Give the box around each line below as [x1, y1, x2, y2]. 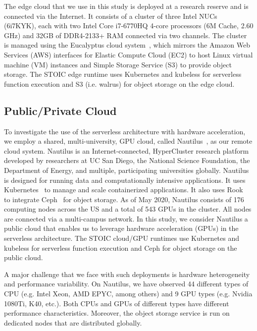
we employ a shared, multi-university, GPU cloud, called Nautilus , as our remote [4, 136, 253, 146]
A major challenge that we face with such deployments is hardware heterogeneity [4, 269, 250, 279]
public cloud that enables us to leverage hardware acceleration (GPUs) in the [4, 223, 239, 233]
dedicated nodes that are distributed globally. [4, 317, 142, 328]
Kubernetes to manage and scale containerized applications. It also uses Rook [4, 184, 243, 195]
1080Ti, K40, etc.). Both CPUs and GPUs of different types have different [4, 298, 229, 308]
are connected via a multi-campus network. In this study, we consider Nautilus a [4, 213, 248, 223]
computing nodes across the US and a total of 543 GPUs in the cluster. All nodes [4, 204, 252, 214]
